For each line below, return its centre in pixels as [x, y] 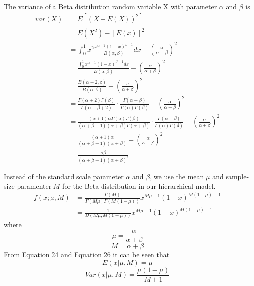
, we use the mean [177, 176]
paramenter [34, 186]
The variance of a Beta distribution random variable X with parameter [111, 6]
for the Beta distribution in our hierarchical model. [139, 186]
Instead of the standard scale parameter [64, 176]
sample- [237, 176]
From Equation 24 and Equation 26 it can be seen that [87, 254]
